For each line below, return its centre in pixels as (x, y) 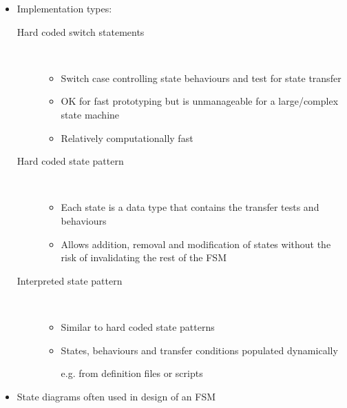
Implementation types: (64, 8)
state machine (90, 114)
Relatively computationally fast (127, 137)
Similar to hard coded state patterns (138, 326)
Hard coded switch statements (81, 31)
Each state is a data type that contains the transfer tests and (190, 207)
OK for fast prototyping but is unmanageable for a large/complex (200, 101)
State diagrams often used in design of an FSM (116, 396)
